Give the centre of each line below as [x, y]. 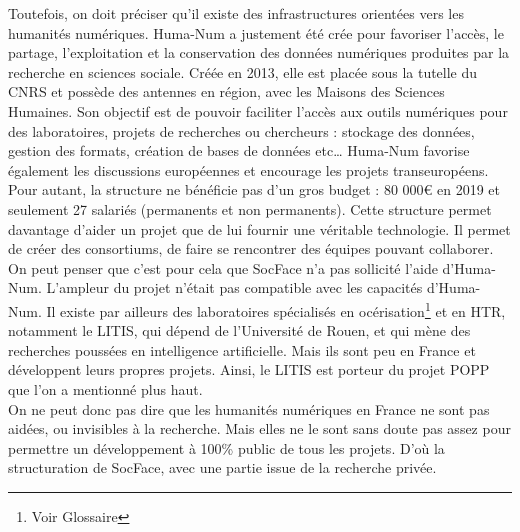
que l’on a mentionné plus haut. [105, 388]
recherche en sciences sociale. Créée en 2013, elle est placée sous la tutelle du [243, 71]
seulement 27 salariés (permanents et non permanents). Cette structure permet [250, 208]
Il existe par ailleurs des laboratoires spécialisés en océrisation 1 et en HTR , [276, 309]
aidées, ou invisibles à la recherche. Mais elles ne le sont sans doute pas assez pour [259, 428]
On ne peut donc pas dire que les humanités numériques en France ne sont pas [249, 408]
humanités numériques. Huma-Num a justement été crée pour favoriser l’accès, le [256, 32]
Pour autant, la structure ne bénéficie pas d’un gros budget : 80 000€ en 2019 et [254, 189]
